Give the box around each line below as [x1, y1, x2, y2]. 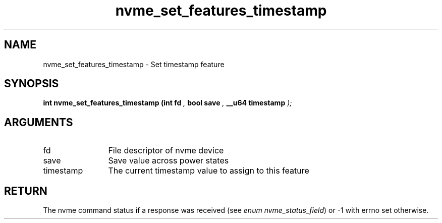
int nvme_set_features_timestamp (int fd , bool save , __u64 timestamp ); [43, 98, 292, 107]
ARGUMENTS [4, 116, 73, 129]
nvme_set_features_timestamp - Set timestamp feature [43, 60, 225, 69]
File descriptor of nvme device [108, 145, 224, 156]
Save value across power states [108, 155, 229, 166]
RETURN [4, 184, 47, 197]
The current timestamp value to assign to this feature [108, 165, 309, 176]
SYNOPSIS [4, 77, 59, 90]
